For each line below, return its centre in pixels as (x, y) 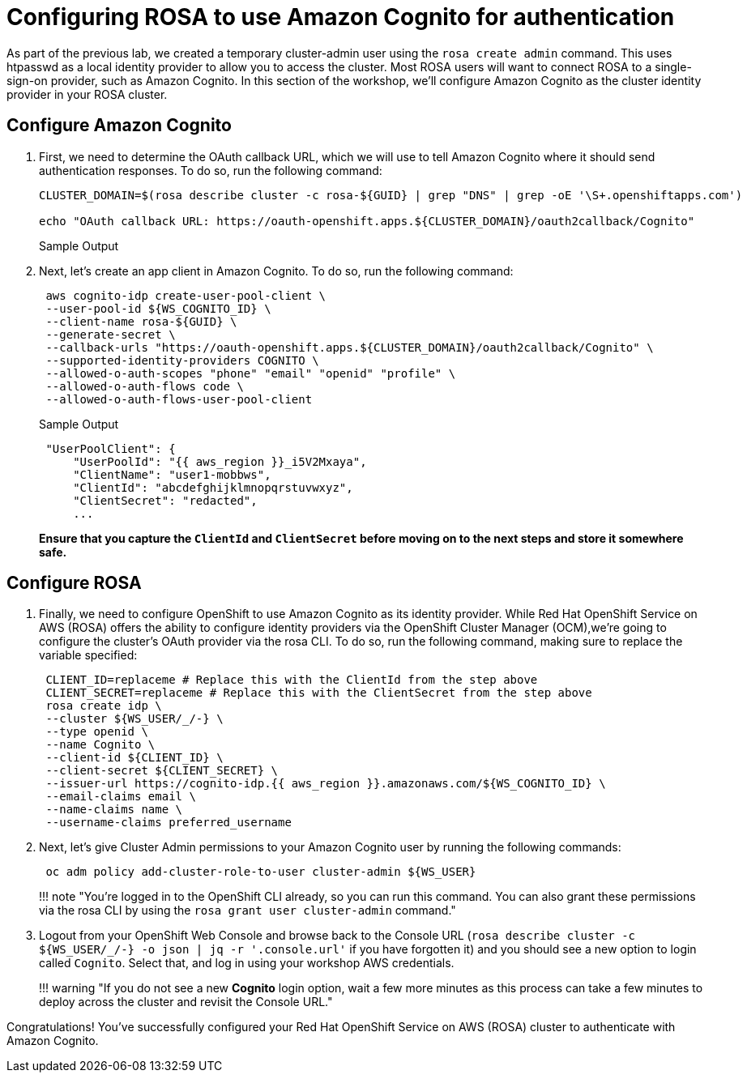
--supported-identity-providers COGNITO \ (182, 360)
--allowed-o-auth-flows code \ (145, 386)
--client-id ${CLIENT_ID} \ (134, 758)
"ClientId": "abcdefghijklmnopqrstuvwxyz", (213, 487)
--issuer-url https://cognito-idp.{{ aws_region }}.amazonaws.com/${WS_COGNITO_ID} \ (326, 784)
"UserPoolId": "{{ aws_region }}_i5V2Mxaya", (220, 461)
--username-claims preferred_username (169, 823)
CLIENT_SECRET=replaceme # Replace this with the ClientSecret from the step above (319, 693)
